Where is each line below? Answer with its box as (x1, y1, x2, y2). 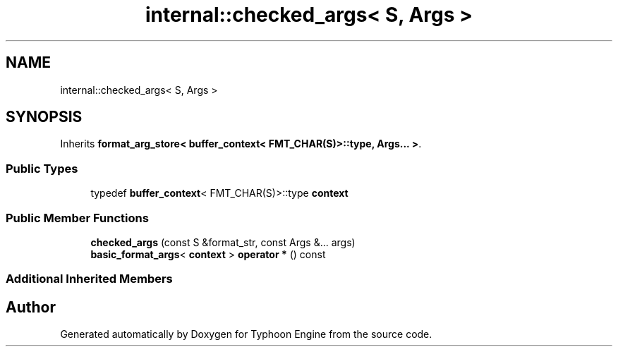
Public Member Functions (6, 210, 149, 225)
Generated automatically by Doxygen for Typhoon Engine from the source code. (60, 328, 432, 341)
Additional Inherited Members (6, 272, 173, 286)
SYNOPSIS (6, 108, 83, 126)
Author (6, 298, 56, 316)
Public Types (6, 161, 78, 176)
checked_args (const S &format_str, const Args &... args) (90, 236, 356, 248)
